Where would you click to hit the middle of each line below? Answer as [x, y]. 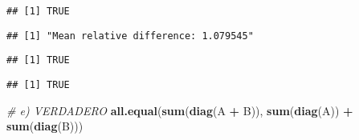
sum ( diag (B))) [45, 126]
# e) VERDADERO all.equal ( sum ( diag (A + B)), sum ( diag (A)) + [180, 110]
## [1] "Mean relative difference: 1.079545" [130, 36]
